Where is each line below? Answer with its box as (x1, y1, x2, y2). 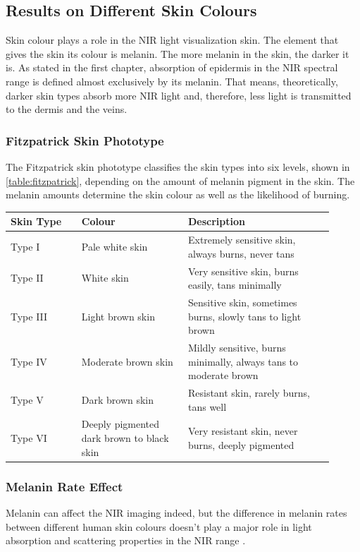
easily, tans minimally (187, 277, 282, 292)
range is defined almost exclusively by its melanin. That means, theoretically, (6, 73, 338, 88)
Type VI (11, 431, 47, 445)
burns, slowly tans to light (187, 308, 302, 323)
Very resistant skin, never (187, 424, 298, 438)
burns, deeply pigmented (187, 437, 294, 452)
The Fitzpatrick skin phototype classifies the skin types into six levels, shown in (6, 159, 350, 174)
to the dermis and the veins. (6, 102, 128, 116)
